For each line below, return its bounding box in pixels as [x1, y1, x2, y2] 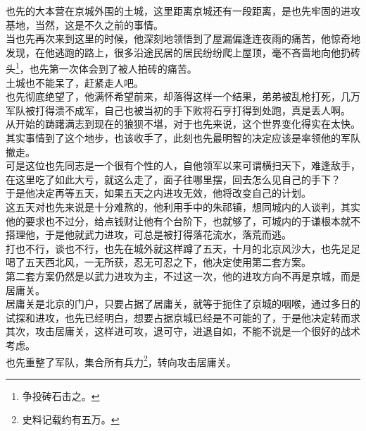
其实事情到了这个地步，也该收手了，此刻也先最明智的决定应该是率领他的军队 [6, 130, 360, 145]
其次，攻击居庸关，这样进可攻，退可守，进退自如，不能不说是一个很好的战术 [6, 324, 360, 339]
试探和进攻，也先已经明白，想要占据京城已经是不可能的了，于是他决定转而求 [6, 310, 360, 324]
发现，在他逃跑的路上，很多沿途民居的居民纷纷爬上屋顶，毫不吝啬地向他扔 [6, 44, 351, 59]
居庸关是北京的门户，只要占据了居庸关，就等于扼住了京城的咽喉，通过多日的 [6, 296, 360, 311]
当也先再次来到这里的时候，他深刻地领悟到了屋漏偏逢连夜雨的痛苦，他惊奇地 [6, 31, 360, 46]
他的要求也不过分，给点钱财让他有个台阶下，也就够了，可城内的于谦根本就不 [6, 213, 360, 228]
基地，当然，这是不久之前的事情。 [6, 17, 163, 32]
